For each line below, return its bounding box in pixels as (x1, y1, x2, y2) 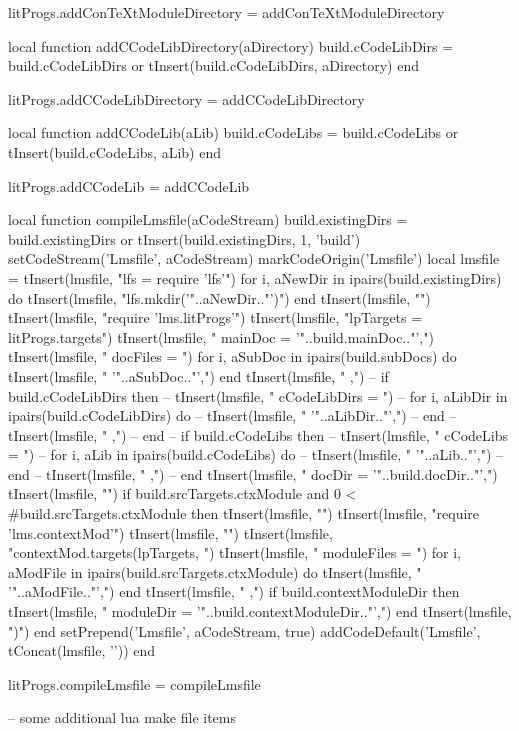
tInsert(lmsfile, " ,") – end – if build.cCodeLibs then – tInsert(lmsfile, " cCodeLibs (8, 424, 509, 445)
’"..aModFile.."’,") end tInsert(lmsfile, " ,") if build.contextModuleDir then (8, 581, 460, 602)
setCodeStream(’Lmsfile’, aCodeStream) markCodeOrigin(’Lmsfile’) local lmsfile (8, 248, 500, 269)
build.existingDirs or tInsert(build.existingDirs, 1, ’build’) (8, 228, 361, 249)
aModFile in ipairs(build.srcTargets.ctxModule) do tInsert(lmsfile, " (8, 561, 422, 582)
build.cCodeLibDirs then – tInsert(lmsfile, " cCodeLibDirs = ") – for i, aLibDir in (8, 385, 508, 406)
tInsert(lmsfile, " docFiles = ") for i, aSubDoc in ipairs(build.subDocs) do (8, 346, 457, 367)
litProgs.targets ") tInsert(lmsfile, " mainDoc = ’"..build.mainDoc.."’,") (8, 326, 434, 347)
